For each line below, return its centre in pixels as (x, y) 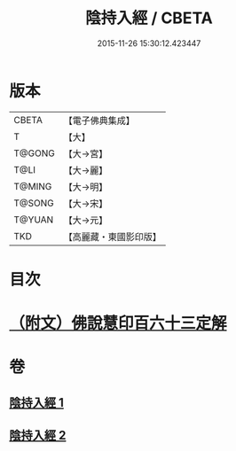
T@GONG (34, 153)
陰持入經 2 (38, 435)
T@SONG (34, 203)
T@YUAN (34, 220)
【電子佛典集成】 (99, 121)
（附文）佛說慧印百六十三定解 (118, 323)
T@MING (33, 186)
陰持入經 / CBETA (149, 18)
